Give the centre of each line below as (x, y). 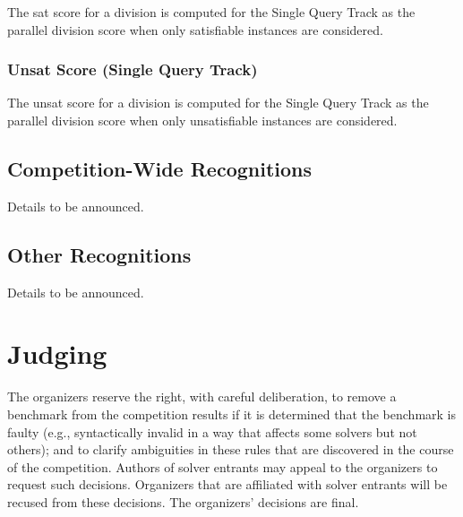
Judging (57, 353)
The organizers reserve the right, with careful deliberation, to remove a (202, 396)
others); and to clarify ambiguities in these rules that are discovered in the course (231, 449)
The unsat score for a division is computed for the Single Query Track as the (218, 103)
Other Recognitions (99, 254)
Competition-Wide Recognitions (160, 168)
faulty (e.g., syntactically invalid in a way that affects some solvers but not (212, 431)
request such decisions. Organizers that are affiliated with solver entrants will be (227, 484)
